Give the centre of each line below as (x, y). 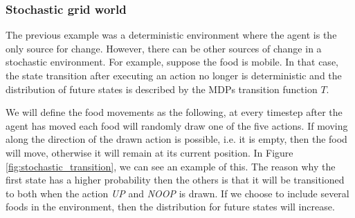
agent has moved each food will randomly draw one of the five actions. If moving (177, 125)
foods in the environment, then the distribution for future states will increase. (170, 207)
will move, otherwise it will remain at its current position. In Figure (149, 152)
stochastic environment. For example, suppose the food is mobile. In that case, (172, 62)
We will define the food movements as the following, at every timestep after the (174, 112)
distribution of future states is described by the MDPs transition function (162, 89)
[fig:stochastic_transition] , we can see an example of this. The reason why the (171, 166)
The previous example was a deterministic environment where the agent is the (171, 35)
